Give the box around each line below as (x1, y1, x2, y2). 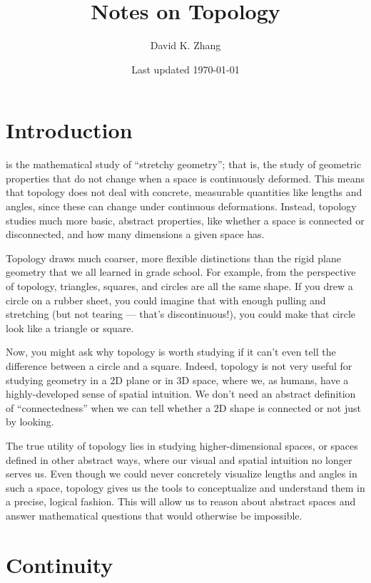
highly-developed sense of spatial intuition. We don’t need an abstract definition (6, 386, 356, 401)
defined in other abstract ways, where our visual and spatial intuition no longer (6, 452, 352, 467)
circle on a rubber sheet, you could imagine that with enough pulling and (6, 292, 326, 307)
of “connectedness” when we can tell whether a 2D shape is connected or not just (6, 400, 361, 415)
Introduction (6, 115, 133, 145)
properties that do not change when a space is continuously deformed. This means (6, 170, 365, 185)
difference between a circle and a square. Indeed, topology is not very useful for (6, 358, 352, 373)
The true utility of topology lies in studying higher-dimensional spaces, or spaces (6, 438, 358, 453)
